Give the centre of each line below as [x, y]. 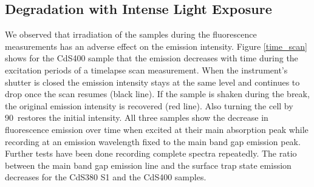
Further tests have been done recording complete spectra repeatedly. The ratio [151, 153]
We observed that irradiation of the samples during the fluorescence [131, 34]
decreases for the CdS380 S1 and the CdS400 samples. [106, 177]
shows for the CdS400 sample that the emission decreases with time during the [152, 58]
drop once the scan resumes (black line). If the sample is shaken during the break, [157, 94]
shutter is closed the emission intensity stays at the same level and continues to [152, 82]
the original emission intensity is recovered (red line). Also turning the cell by [149, 105]
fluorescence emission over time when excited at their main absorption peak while [157, 129]
